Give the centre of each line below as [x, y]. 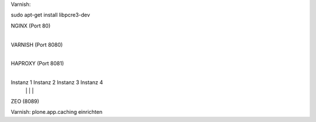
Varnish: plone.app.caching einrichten [56, 112]
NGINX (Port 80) [31, 26]
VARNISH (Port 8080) [37, 44]
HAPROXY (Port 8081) [37, 64]
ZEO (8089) [25, 101]
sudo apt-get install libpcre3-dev [50, 15]
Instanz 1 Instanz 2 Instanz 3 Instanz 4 [57, 82]
